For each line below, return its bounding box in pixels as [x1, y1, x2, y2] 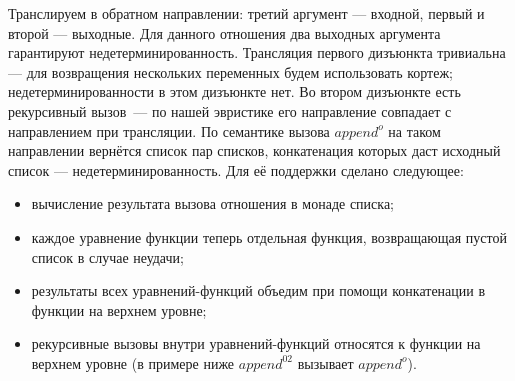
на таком [388, 120, 441, 141]
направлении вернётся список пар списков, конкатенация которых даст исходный [8, 140, 501, 161]
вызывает [297, 352, 354, 373]
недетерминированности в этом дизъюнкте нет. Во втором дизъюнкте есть [8, 81, 461, 102]
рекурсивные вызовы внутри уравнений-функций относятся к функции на [31, 333, 481, 354]
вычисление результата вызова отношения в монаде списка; [31, 193, 394, 214]
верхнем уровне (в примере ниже [31, 352, 235, 373]
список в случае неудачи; [31, 246, 184, 267]
